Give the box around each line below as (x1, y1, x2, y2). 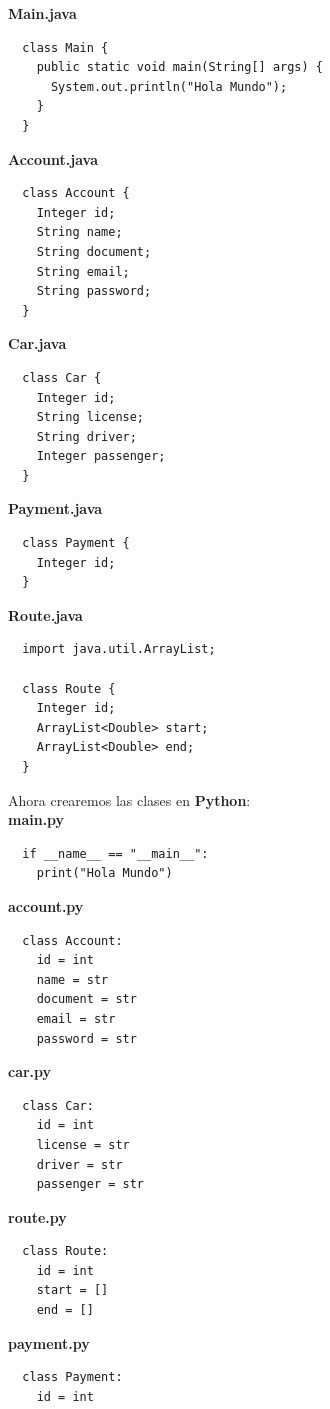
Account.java (8, 148, 98, 169)
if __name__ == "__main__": (22, 846, 209, 861)
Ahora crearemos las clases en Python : (8, 789, 251, 810)
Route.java (8, 604, 83, 625)
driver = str (36, 1157, 123, 1172)
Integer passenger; (36, 449, 166, 464)
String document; (36, 244, 152, 259)
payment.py (8, 1332, 90, 1353)
